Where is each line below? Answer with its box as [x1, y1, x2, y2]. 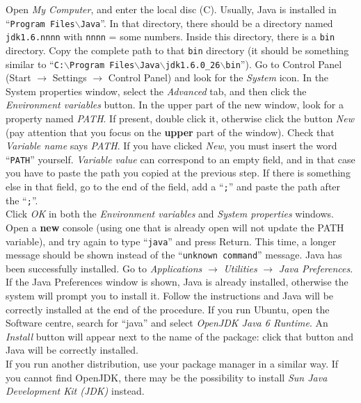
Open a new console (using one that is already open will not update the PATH [6, 220, 344, 234]
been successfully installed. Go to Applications [6, 261, 202, 275]
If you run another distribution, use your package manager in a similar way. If [6, 356, 339, 370]
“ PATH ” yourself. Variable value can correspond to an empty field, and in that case [6, 151, 355, 166]
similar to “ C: [6, 56, 65, 71]
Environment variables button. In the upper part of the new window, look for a [6, 97, 344, 112]
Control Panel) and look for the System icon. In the [108, 70, 329, 85]
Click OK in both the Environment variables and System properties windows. [6, 206, 334, 221]
